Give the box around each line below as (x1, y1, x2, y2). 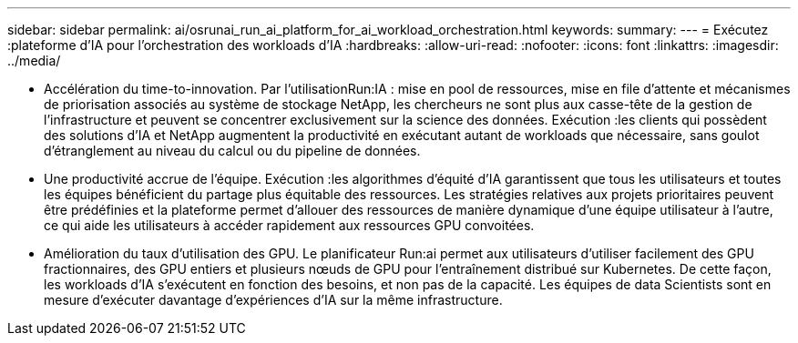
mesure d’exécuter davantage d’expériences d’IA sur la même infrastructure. (44, 292, 503, 308)
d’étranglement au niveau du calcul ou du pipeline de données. (44, 143, 421, 158)
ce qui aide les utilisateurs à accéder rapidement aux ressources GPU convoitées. (44, 217, 535, 233)
